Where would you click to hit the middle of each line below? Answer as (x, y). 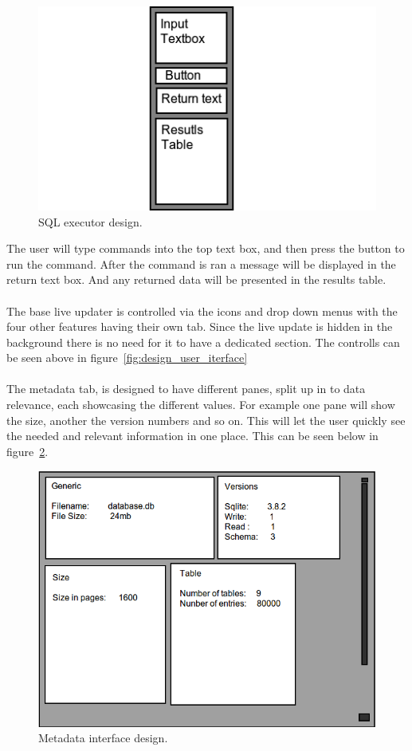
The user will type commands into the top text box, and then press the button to (206, 248)
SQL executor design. (90, 221)
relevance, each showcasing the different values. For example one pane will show (201, 405)
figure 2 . (27, 451)
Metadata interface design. (103, 738)
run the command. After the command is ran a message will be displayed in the (201, 263)
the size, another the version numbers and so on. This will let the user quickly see (206, 420)
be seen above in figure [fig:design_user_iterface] (127, 358)
